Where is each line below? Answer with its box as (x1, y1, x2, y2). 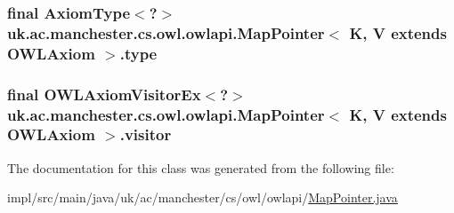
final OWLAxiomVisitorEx (7, 83, 201, 105)
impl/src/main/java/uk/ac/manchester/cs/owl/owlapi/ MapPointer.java (7, 188, 398, 207)
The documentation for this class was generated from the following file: (7, 158, 394, 177)
